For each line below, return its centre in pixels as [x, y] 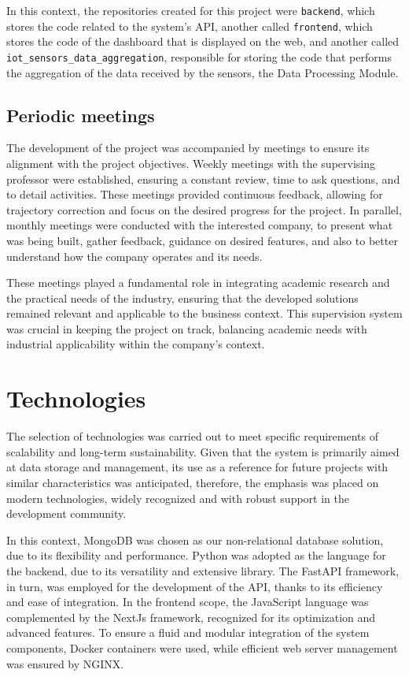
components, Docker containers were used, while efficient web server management [202, 647]
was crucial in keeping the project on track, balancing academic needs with [187, 328]
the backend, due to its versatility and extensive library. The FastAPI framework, [203, 570]
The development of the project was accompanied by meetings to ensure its [188, 148]
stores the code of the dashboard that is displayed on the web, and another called [203, 41]
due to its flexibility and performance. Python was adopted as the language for [196, 555]
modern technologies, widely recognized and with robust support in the [178, 498]
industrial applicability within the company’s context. [136, 344]
